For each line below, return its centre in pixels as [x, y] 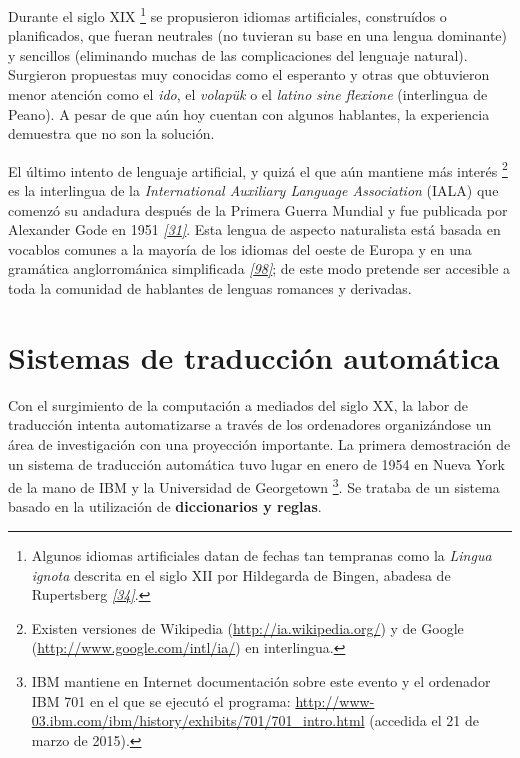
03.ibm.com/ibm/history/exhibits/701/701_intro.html [198, 720]
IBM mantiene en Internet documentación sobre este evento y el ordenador [261, 680]
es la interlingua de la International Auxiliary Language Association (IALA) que [253, 190]
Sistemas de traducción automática [254, 356]
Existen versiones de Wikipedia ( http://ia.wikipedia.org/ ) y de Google [247, 627]
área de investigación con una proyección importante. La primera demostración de [259, 443]
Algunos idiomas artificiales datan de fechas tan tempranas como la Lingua [261, 554]
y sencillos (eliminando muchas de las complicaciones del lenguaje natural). [238, 54]
